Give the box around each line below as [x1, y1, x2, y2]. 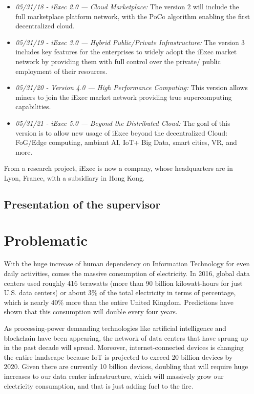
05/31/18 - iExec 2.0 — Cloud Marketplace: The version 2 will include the [15, 1, 239, 11]
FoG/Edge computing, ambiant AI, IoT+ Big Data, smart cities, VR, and [15, 137, 237, 147]
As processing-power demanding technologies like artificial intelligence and [4, 323, 227, 333]
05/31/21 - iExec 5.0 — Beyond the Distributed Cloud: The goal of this [15, 117, 231, 128]
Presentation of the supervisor [4, 196, 161, 211]
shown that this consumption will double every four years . [4, 306, 178, 317]
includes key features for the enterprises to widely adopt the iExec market [15, 46, 237, 57]
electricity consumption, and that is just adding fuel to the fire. [4, 380, 193, 391]
